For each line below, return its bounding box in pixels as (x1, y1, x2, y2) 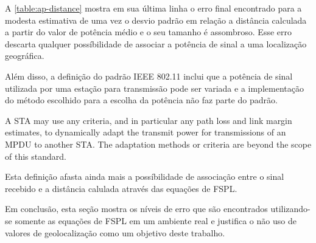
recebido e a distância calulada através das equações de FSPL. (5, 182, 237, 194)
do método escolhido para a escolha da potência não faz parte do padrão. (5, 94, 278, 106)
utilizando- (270, 202, 311, 215)
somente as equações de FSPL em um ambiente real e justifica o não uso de (15, 214, 297, 227)
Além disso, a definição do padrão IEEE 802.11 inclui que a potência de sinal (5, 69, 293, 82)
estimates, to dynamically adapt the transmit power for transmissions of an (5, 126, 286, 139)
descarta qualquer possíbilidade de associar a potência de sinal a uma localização (5, 37, 307, 50)
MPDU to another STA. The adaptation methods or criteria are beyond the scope (5, 137, 312, 150)
